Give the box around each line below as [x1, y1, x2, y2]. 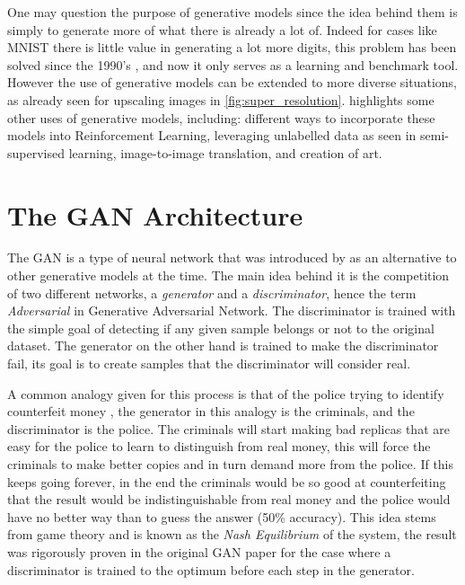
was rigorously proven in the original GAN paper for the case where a [7, 542, 391, 561]
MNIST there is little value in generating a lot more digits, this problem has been [7, 38, 457, 57]
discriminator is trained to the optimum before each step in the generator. [7, 560, 415, 579]
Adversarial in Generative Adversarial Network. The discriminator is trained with [7, 301, 456, 320]
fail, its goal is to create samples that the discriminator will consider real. [7, 354, 411, 373]
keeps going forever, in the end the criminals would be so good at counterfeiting [7, 472, 446, 491]
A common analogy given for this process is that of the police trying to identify [7, 384, 444, 403]
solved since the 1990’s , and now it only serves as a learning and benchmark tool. [7, 55, 459, 74]
